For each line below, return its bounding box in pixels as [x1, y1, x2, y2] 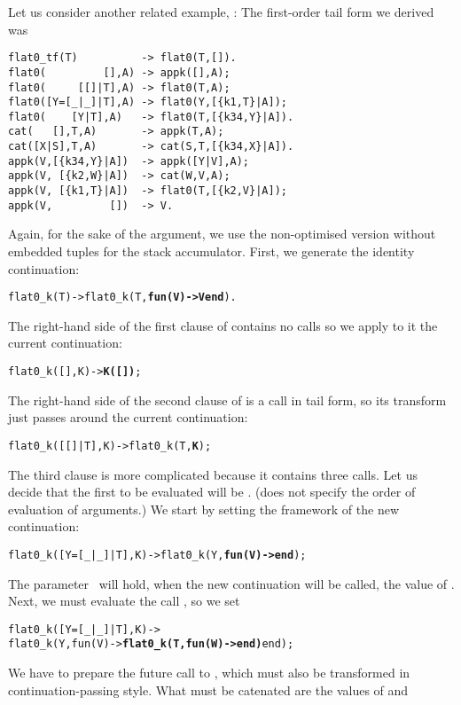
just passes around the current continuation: [8, 408, 248, 427]
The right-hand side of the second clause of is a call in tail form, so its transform [8, 390, 447, 409]
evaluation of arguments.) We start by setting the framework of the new [8, 499, 399, 518]
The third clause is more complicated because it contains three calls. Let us [8, 465, 418, 483]
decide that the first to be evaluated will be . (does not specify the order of [8, 482, 416, 501]
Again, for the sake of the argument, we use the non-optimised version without [8, 224, 436, 243]
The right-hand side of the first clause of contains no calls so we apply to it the [8, 316, 438, 334]
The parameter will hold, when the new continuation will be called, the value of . [8, 574, 455, 592]
